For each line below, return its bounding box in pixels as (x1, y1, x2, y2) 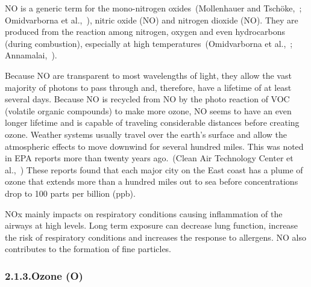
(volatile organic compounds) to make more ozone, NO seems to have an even (5, 104, 292, 117)
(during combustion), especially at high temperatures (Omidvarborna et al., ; (5, 37, 293, 49)
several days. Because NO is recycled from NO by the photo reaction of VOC (5, 93, 290, 105)
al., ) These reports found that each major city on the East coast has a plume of (5, 163, 303, 176)
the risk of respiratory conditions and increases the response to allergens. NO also (5, 230, 306, 243)
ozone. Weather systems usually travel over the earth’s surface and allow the (5, 128, 287, 140)
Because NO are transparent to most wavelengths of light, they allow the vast (5, 69, 292, 81)
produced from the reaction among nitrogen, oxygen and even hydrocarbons (5, 25, 286, 38)
